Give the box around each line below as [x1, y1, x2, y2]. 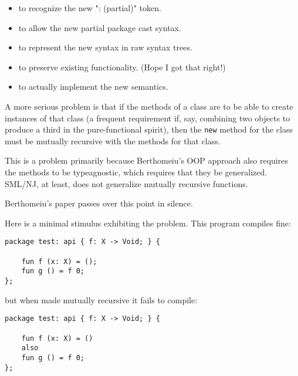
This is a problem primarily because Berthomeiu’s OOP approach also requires [5, 154, 288, 167]
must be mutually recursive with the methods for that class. [5, 134, 221, 147]
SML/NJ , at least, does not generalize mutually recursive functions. [5, 177, 248, 189]
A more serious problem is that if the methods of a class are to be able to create [5, 100, 293, 112]
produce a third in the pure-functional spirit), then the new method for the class [5, 123, 293, 136]
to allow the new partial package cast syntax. [18, 21, 181, 33]
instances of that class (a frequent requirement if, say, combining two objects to [5, 111, 290, 124]
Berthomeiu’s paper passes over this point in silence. [5, 197, 193, 209]
